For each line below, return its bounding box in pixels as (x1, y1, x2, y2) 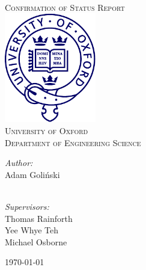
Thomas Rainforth (5, 212, 73, 224)
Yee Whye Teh (5, 224, 59, 236)
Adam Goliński (5, 168, 60, 180)
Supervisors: (5, 200, 49, 212)
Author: (5, 156, 33, 169)
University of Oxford (5, 124, 88, 137)
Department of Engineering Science (5, 136, 141, 149)
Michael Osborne (5, 235, 67, 248)
